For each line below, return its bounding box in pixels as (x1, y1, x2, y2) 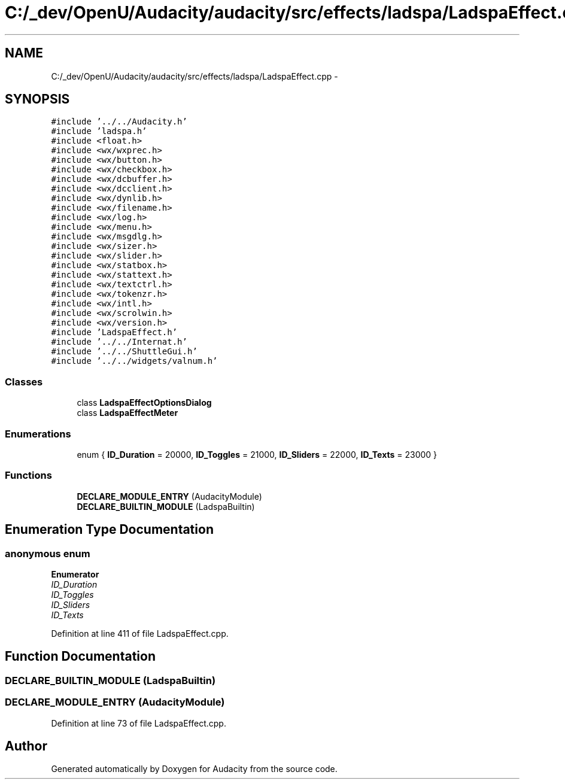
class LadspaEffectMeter (77, 408, 178, 418)
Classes (5, 375, 43, 388)
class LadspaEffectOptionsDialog (77, 397, 212, 408)
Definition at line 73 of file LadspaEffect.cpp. (51, 718, 226, 728)
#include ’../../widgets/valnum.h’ (51, 356, 218, 366)
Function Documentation (5, 649, 156, 664)
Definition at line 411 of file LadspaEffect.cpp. (51, 628, 229, 639)
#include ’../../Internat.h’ (51, 337, 187, 347)
